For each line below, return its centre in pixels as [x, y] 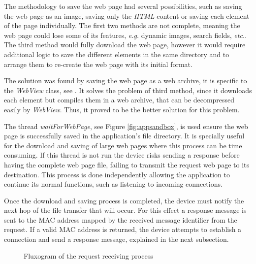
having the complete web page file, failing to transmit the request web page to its [127, 164]
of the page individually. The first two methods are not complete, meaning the [122, 25]
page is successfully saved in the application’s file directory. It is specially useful [124, 136]
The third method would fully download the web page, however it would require [125, 45]
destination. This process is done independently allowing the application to [117, 174]
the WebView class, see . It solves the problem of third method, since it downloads [128, 90]
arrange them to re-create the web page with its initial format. [98, 64]
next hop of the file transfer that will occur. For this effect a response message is [125, 210]
